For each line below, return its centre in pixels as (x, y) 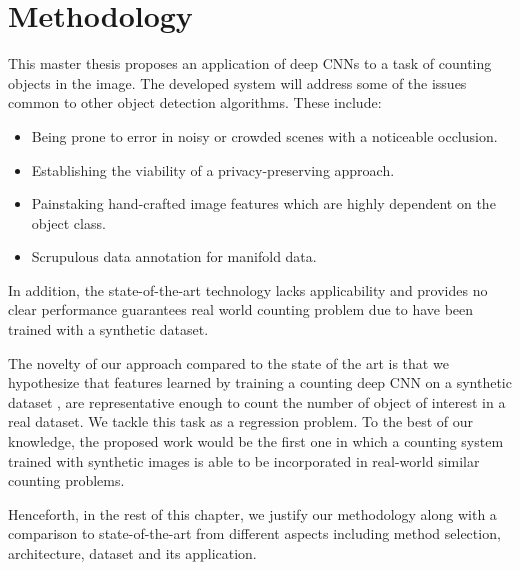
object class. (68, 222)
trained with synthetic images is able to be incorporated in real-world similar (244, 460)
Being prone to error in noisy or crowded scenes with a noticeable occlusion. (264, 135)
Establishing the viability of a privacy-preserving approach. (213, 169)
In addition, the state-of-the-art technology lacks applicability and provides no (248, 289)
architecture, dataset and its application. (132, 553)
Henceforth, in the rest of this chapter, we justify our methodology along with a (252, 513)
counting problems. (66, 480)
